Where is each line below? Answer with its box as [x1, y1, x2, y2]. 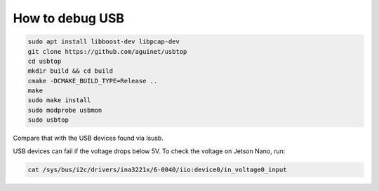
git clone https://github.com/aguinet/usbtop [27, 48, 187, 55]
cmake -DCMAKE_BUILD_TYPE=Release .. [27, 77, 158, 85]
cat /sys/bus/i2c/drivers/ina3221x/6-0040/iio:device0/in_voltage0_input [27, 165, 287, 174]
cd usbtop [27, 57, 62, 65]
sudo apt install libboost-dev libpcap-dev [27, 38, 180, 45]
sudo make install [27, 97, 91, 104]
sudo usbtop [27, 116, 69, 124]
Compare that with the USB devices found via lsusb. [13, 134, 164, 143]
